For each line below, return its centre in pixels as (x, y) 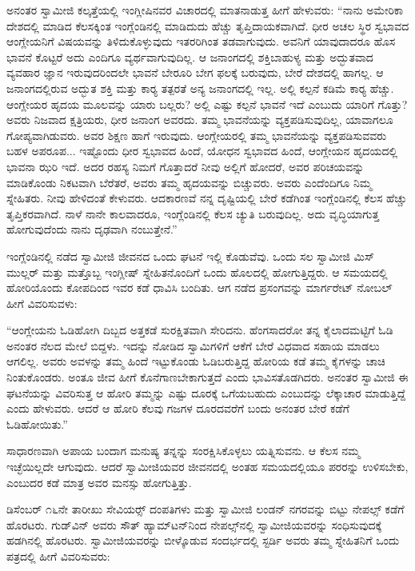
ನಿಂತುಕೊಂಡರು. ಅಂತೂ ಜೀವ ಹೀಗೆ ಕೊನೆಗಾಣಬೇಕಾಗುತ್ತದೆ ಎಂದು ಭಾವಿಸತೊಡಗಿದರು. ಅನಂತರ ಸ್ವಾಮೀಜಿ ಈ (207, 377)
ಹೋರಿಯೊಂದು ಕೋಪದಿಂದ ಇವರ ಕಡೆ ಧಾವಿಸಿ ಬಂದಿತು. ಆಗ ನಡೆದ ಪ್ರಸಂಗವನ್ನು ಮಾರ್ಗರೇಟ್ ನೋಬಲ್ (200, 287)
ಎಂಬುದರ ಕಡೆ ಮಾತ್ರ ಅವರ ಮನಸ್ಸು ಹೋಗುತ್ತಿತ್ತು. (99, 482)
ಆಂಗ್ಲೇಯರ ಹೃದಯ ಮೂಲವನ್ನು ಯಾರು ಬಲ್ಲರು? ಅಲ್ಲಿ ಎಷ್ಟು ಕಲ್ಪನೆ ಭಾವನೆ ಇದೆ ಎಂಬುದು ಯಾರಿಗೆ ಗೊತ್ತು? (207, 104)
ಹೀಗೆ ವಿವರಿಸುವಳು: (42, 303)
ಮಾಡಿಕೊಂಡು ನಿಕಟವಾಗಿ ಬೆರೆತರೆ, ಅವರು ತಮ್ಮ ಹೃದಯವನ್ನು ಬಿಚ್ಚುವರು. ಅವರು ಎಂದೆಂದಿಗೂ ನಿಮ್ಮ (189, 182)
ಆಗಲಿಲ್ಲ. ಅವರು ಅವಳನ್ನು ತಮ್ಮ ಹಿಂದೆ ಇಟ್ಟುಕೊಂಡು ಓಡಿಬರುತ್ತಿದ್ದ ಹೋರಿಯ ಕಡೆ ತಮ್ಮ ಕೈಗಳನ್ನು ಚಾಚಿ (196, 361)
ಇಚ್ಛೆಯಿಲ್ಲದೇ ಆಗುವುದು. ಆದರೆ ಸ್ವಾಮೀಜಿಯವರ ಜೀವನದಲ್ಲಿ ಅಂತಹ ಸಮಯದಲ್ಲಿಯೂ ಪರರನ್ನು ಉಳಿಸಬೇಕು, (207, 467)
